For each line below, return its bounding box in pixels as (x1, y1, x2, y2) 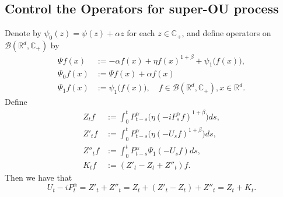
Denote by (5, 27, 41, 39)
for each (127, 27, 155, 39)
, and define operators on (181, 27, 271, 39)
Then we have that (5, 171, 72, 183)
